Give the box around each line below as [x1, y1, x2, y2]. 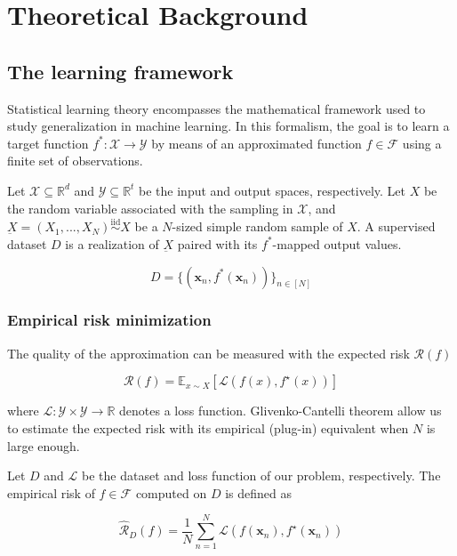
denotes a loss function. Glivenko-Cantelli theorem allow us [119, 401, 442, 420]
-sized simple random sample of [172, 217, 343, 236]
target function [7, 133, 89, 152]
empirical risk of [7, 483, 95, 502]
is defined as [225, 483, 292, 502]
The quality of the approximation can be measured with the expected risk [7, 343, 410, 362]
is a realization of [65, 234, 159, 253]
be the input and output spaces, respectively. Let [139, 181, 405, 199]
